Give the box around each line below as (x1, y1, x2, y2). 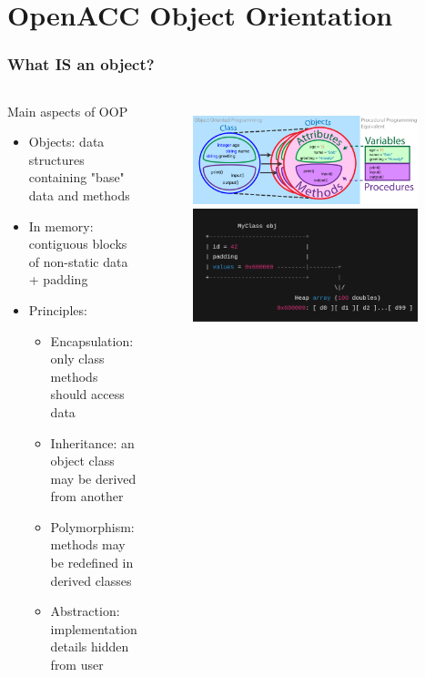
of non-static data (28, 251, 128, 271)
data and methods (28, 185, 130, 204)
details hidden (50, 637, 129, 656)
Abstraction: (50, 601, 120, 621)
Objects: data (28, 132, 105, 151)
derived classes (50, 570, 132, 590)
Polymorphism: (50, 517, 135, 536)
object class (50, 451, 115, 470)
